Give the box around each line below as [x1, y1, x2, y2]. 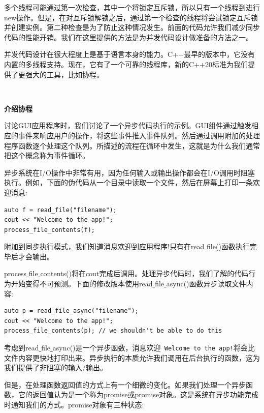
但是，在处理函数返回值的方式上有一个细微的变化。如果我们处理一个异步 [4, 379, 246, 390]
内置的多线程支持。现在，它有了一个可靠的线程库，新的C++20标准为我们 [4, 58, 248, 69]
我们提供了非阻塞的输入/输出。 [4, 362, 107, 373]
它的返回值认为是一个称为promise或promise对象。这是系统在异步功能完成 [18, 389, 259, 400]
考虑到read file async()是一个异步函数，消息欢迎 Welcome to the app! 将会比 [4, 342, 255, 353]
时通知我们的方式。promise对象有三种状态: [4, 399, 144, 410]
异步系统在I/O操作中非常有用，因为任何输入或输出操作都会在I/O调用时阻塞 [4, 167, 255, 178]
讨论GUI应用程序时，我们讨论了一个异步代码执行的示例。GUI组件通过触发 [4, 120, 252, 131]
